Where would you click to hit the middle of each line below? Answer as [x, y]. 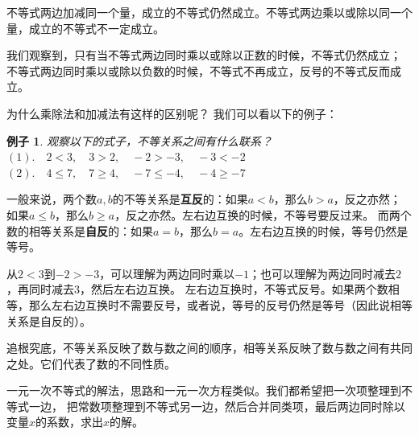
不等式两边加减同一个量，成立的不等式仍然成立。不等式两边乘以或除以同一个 [209, 12]
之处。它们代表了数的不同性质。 [91, 363]
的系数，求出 [70, 422]
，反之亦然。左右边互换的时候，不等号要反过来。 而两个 [263, 214]
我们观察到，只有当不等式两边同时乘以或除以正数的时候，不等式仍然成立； [204, 55]
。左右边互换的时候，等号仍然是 [324, 230]
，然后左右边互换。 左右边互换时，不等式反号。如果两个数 [234, 289]
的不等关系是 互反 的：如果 [180, 199]
